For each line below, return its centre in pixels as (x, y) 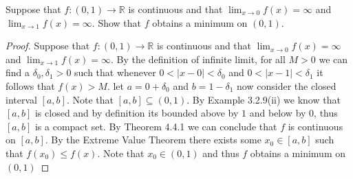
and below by (278, 113)
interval (21, 99)
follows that (30, 85)
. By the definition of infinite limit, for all (198, 59)
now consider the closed (287, 85)
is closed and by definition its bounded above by (137, 113)
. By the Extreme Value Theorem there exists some (153, 140)
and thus (221, 153)
